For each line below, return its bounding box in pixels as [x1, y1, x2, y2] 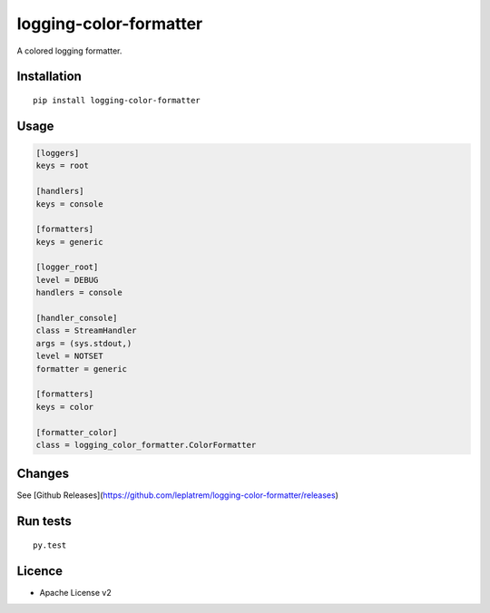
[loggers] [35, 148, 80, 158]
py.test [33, 540, 67, 550]
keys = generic [35, 237, 103, 247]
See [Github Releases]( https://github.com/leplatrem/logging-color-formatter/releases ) [16, 490, 339, 501]
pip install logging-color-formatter [33, 95, 201, 105]
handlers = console [35, 287, 122, 298]
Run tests [16, 513, 72, 530]
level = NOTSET [35, 351, 103, 362]
